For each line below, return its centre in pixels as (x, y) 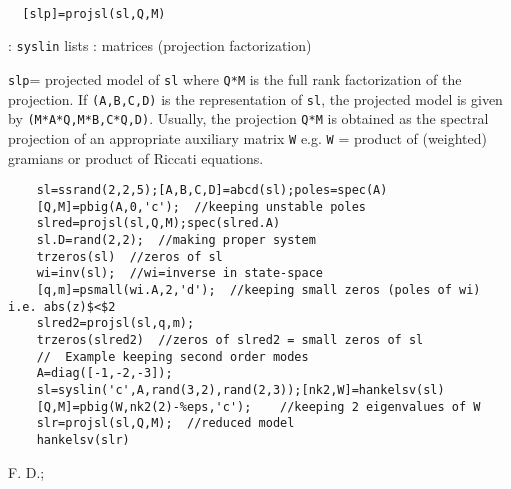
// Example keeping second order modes (172, 356)
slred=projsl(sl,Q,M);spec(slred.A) (158, 223)
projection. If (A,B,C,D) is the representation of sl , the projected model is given (255, 98)
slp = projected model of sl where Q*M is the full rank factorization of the (235, 78)
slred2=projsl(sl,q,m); (115, 323)
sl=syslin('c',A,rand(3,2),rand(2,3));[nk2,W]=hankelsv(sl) (240, 390)
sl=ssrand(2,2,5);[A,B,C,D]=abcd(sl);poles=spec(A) (212, 190)
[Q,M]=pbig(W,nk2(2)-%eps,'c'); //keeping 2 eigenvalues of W (258, 406)
